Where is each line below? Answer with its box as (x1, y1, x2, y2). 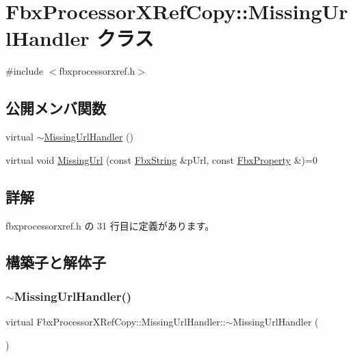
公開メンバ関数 (5, 97, 106, 119)
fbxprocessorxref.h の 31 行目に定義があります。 (5, 218, 215, 232)
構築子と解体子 (5, 251, 106, 273)
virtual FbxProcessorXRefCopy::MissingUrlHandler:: (5, 315, 226, 329)
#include (5, 64, 44, 78)
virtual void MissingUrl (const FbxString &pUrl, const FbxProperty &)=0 (5, 152, 317, 167)
